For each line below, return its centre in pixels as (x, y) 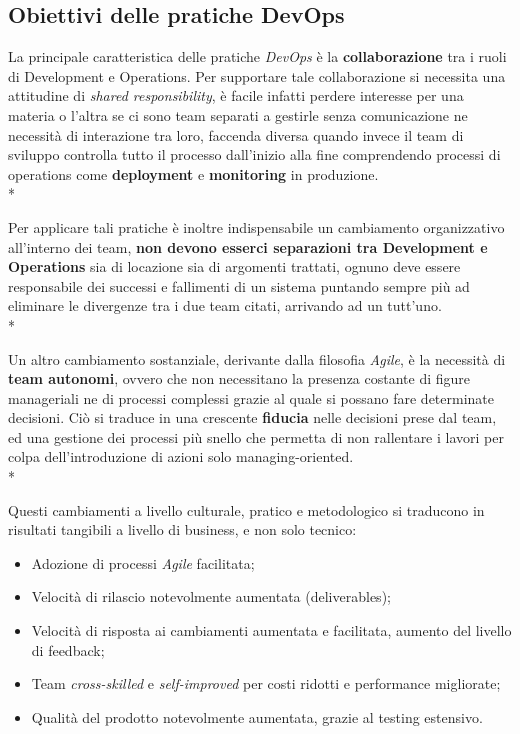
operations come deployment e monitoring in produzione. (193, 173)
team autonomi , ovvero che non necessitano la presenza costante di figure (239, 378)
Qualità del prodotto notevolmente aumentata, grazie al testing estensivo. (257, 716)
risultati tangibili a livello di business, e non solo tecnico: (182, 529)
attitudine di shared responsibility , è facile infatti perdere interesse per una (236, 95)
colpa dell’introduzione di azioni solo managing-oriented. (181, 456)
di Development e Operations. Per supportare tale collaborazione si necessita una (257, 75)
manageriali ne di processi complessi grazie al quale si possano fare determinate (251, 397)
